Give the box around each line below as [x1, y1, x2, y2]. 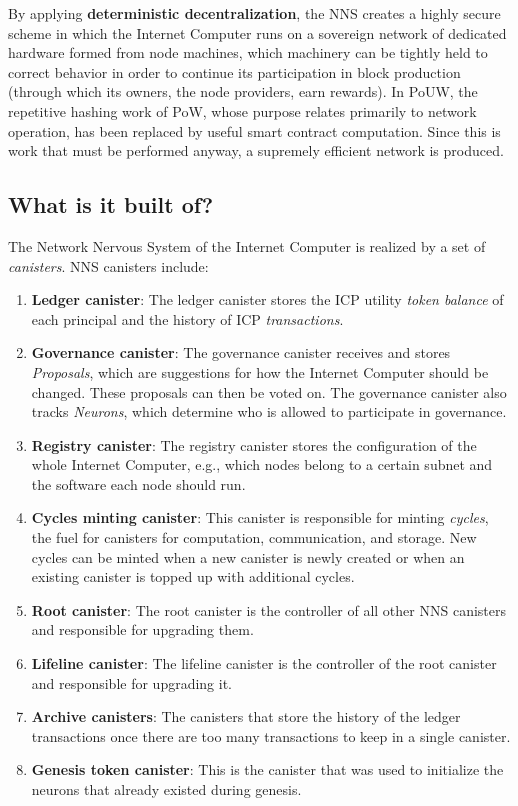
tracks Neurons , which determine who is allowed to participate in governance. [31, 401, 507, 422]
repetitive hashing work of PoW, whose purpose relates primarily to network [8, 100, 477, 121]
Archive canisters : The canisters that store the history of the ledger [31, 706, 461, 727]
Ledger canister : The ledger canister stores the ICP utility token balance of [31, 289, 504, 310]
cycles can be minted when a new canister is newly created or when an [31, 546, 465, 567]
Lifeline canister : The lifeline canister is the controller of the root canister [31, 653, 497, 674]
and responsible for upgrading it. [31, 672, 233, 693]
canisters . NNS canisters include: [8, 255, 209, 276]
